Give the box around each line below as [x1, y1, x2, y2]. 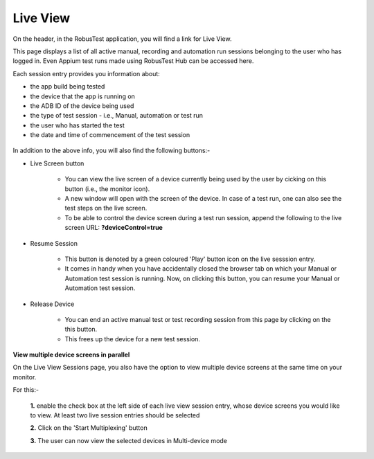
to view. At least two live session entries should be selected [30, 411, 200, 420]
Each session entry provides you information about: [12, 69, 161, 78]
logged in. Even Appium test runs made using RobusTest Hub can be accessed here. [12, 57, 254, 65]
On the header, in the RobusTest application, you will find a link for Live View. [12, 35, 232, 43]
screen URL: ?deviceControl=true [64, 224, 163, 232]
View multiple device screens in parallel [12, 350, 130, 359]
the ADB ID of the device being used [30, 101, 134, 110]
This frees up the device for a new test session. [64, 334, 201, 343]
